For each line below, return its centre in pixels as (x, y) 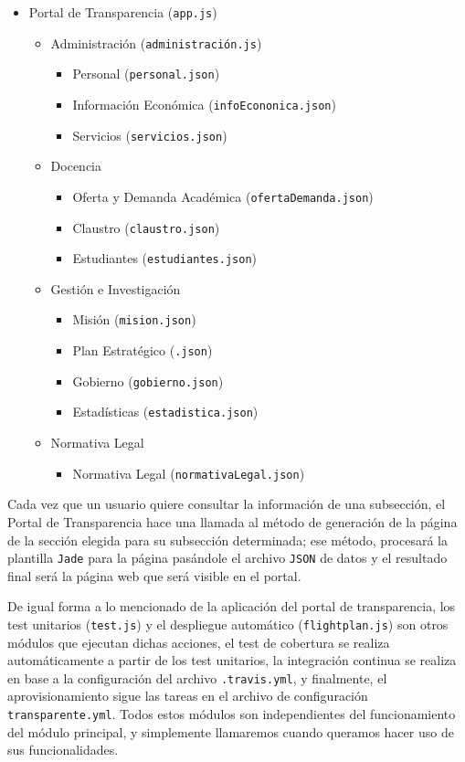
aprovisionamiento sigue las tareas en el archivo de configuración (188, 696)
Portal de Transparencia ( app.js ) (123, 12)
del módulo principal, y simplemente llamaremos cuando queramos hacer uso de (231, 731)
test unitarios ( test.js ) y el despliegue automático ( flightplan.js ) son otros (228, 624)
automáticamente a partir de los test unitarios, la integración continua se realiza (232, 660)
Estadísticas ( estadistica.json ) (165, 412)
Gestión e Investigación (116, 288)
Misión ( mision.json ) (134, 319)
